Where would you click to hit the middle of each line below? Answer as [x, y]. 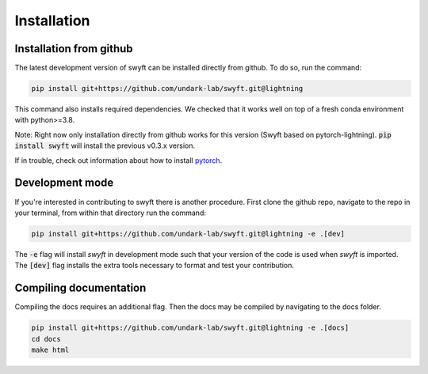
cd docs [46, 339]
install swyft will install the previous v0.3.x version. [105, 145]
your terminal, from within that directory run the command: [110, 213]
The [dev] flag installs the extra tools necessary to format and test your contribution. [155, 266]
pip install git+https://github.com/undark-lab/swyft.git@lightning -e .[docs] [190, 328]
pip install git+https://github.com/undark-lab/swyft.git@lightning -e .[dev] [188, 234]
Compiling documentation [80, 288]
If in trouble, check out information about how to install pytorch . [118, 160]
